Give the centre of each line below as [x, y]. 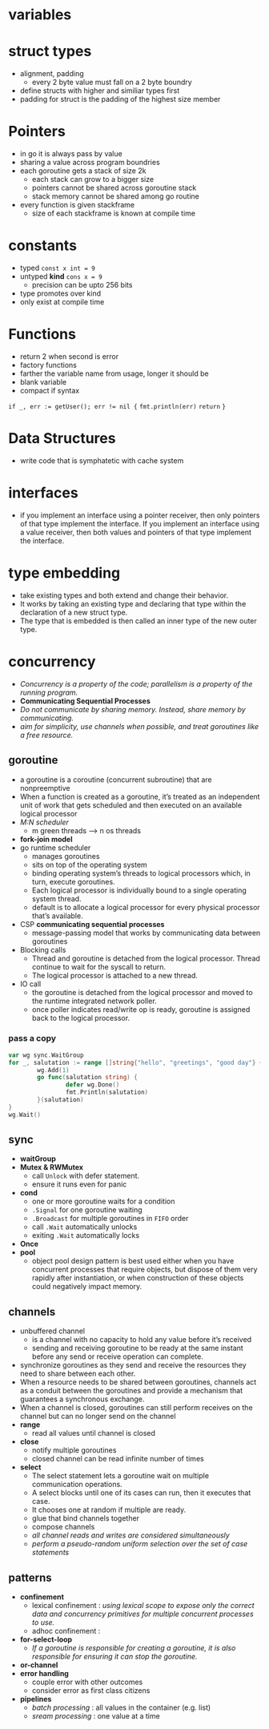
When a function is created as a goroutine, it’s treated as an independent [140, 796]
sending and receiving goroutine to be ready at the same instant [138, 1348]
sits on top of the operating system [90, 864]
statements [50, 1553]
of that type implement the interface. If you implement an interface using [140, 523]
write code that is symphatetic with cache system [102, 460]
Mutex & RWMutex [52, 1167]
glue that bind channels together [86, 1518]
